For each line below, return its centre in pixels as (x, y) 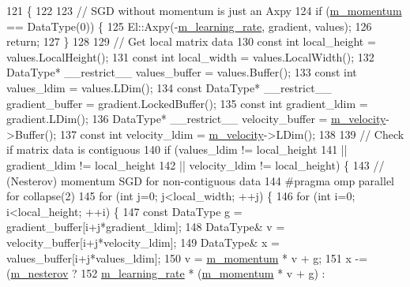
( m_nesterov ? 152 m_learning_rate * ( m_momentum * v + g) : (166, 273)
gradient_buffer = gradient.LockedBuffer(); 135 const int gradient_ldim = (187, 103)
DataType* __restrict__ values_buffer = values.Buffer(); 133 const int (182, 72)
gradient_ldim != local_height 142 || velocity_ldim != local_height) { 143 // (196, 164)
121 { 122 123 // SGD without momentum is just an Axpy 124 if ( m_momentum (204, 10)
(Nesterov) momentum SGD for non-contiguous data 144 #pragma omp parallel (200, 180)
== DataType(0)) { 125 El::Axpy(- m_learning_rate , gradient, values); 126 (189, 26)
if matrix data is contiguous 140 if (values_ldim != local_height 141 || (177, 149)
